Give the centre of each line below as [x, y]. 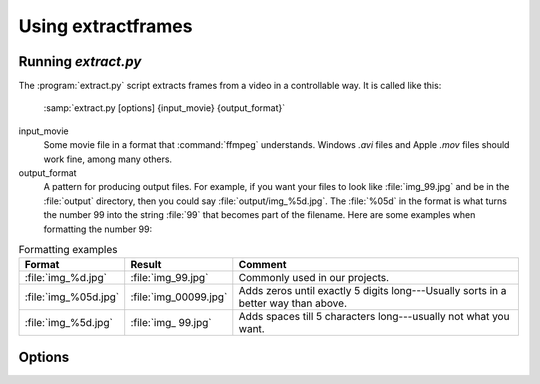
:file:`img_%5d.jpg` [69, 323]
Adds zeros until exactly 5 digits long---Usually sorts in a [372, 291]
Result [146, 265]
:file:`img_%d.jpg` [65, 278]
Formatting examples [68, 250]
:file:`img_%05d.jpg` [72, 297]
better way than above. [292, 303]
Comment [262, 265]
